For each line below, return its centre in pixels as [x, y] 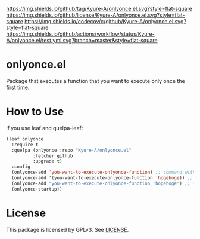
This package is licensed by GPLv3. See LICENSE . [68, 229]
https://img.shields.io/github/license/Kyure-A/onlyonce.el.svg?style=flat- [96, 15]
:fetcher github [53, 156]
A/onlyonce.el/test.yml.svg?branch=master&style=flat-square [82, 40]
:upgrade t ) [47, 161]
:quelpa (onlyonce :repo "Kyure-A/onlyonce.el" [72, 150]
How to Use [35, 111]
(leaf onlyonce [25, 139]
